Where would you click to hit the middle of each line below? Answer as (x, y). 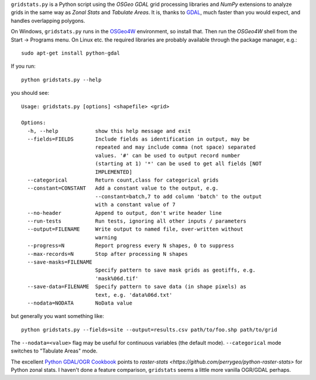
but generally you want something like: (58, 316)
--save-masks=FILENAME (60, 262)
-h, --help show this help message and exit (109, 131)
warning (106, 237)
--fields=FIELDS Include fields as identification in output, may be (138, 139)
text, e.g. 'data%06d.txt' (134, 295)
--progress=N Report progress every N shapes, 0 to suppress (130, 246)
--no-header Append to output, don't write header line (124, 213)
